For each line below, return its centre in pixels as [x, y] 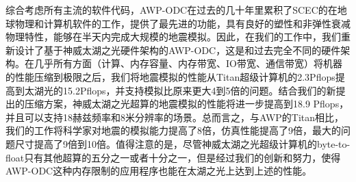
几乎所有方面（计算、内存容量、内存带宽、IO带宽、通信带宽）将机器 [188, 63]
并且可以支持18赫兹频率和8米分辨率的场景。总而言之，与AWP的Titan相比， [175, 117]
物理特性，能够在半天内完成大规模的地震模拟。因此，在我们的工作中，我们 [173, 37]
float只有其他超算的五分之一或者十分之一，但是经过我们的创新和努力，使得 [173, 157]
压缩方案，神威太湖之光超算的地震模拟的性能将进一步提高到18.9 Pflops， [187, 104]
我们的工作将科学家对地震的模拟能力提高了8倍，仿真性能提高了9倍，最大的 [173, 130]
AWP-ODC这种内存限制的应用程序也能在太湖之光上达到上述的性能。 [159, 171]
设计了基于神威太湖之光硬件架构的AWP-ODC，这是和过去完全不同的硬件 [178, 50]
